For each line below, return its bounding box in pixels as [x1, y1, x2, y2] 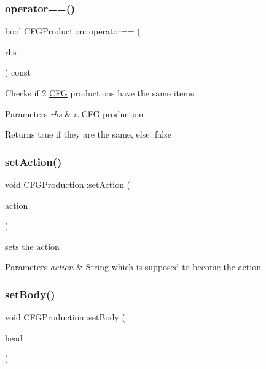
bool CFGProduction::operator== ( [5, 25, 141, 37]
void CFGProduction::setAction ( [5, 178, 131, 190]
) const [5, 66, 31, 79]
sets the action [5, 239, 60, 252]
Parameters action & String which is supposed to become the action [5, 260, 261, 273]
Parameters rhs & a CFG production [5, 107, 144, 120]
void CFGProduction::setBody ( [5, 311, 126, 324]
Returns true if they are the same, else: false [5, 128, 171, 141]
